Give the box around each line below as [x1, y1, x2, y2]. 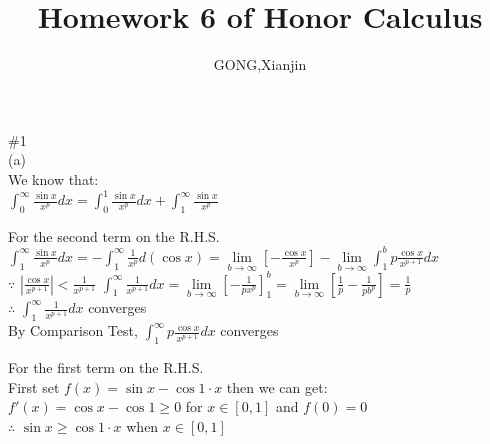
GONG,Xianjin [213, 54, 307, 75]
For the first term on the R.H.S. [8, 357, 204, 377]
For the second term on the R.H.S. [8, 225, 220, 246]
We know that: [8, 168, 99, 189]
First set [8, 376, 60, 397]
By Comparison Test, [8, 320, 138, 341]
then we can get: [226, 376, 328, 397]
